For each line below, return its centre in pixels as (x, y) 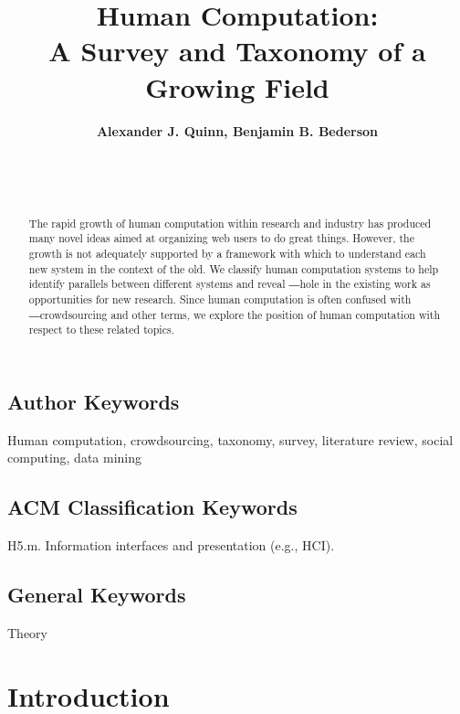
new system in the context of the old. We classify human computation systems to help (234, 268)
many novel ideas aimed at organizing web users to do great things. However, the (221, 238)
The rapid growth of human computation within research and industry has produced (230, 223)
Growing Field (237, 86)
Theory (27, 632)
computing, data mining (75, 458)
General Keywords (97, 595)
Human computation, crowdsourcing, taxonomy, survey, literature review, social (230, 439)
